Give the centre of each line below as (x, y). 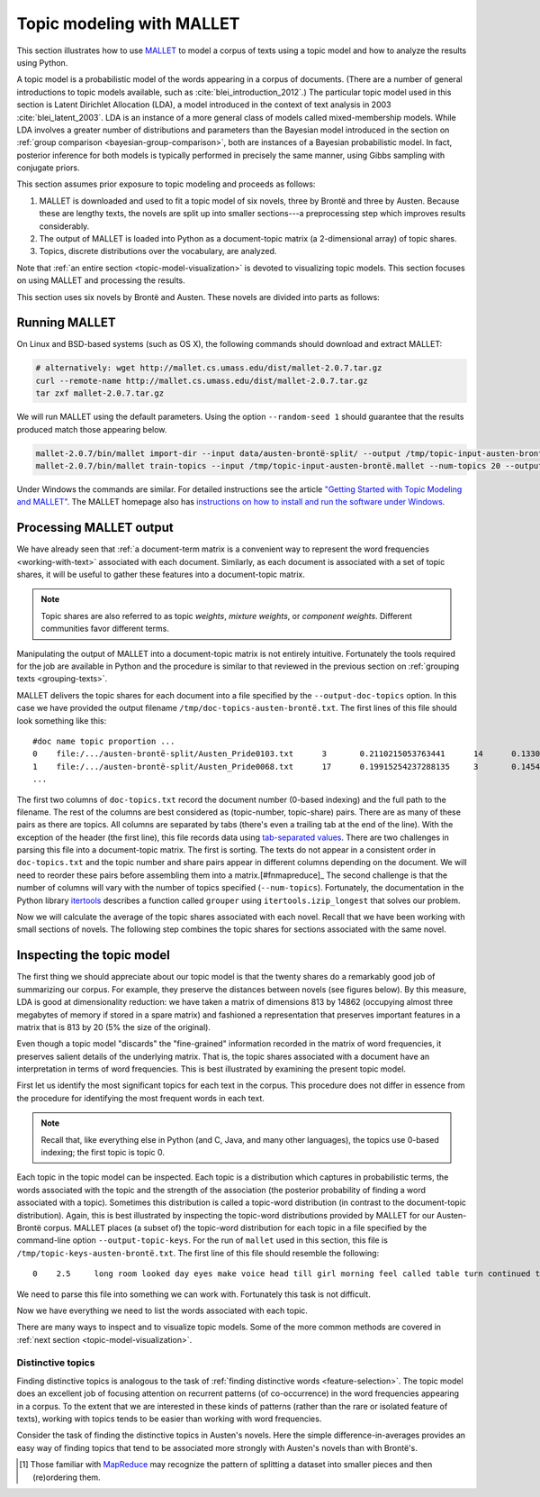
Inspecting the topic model (93, 955)
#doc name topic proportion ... (104, 741)
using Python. (42, 62)
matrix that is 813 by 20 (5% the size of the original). (114, 1027)
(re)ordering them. (67, 1477)
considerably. (64, 226)
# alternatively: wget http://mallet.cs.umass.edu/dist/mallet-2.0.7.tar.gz (209, 368)
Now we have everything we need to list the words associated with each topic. (162, 1310)
